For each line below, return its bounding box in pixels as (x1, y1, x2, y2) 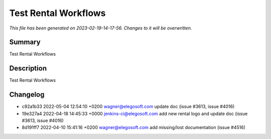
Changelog (9, 90, 45, 99)
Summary (9, 38, 41, 46)
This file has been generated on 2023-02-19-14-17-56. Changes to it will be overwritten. (9, 25, 192, 31)
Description (9, 64, 47, 72)
